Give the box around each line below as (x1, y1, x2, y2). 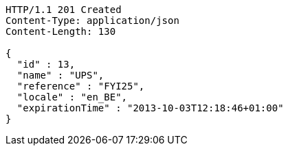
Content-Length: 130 (5, 26, 116, 37)
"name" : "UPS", (16, 70, 104, 81)
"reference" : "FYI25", (16, 81, 145, 92)
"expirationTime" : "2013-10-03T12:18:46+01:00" (16, 102, 284, 113)
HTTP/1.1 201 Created (5, 4, 122, 15)
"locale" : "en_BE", (16, 92, 128, 102)
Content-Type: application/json (5, 15, 179, 26)
